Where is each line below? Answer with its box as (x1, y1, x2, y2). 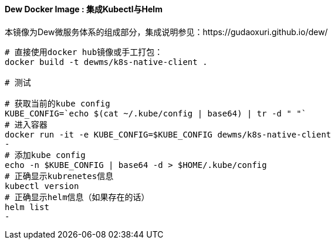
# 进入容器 (5, 119, 48, 129)
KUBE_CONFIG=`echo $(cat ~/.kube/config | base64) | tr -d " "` (5, 108, 307, 118)
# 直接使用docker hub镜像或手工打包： (5, 47, 163, 57)
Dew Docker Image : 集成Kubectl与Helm (5, 4, 163, 14)
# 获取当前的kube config (5, 98, 110, 108)
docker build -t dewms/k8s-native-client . (5, 57, 208, 67)
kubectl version (5, 181, 79, 191)
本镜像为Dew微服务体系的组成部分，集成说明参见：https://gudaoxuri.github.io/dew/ (5, 26, 328, 37)
